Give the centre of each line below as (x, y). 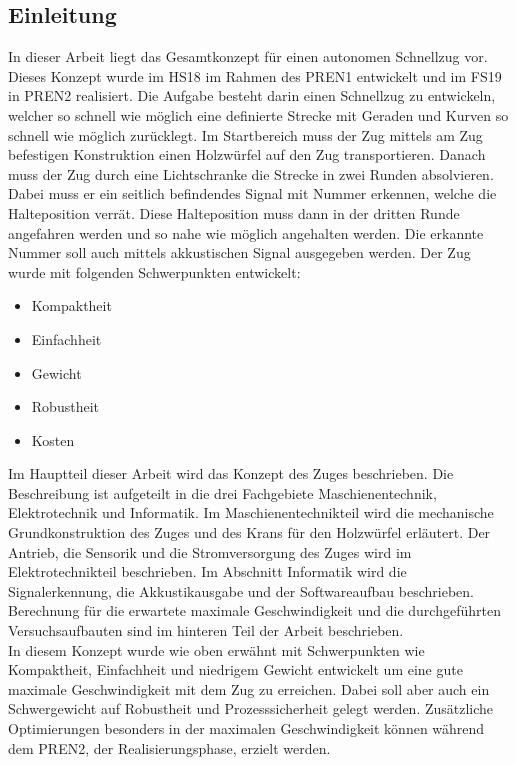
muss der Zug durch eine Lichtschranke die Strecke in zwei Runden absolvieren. (251, 173)
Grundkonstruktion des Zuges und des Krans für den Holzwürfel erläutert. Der (249, 532)
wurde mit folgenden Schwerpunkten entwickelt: (154, 271)
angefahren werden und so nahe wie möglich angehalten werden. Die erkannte (246, 232)
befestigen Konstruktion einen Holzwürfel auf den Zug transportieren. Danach (247, 154)
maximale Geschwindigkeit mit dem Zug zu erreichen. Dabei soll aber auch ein (249, 688)
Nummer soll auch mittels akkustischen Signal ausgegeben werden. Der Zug (239, 252)
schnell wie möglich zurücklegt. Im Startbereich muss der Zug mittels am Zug (245, 134)
